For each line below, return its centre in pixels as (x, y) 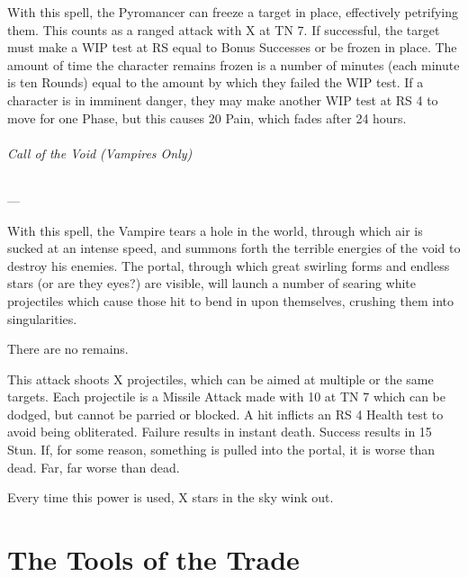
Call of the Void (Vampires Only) (100, 153)
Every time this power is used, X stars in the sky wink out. (171, 497)
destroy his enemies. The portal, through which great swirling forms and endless (229, 265)
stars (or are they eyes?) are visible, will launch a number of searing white (212, 283)
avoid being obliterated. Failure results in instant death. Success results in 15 (220, 432)
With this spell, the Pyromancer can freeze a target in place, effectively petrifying (233, 12)
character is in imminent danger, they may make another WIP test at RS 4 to (223, 99)
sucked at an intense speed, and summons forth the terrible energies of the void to (234, 248)
